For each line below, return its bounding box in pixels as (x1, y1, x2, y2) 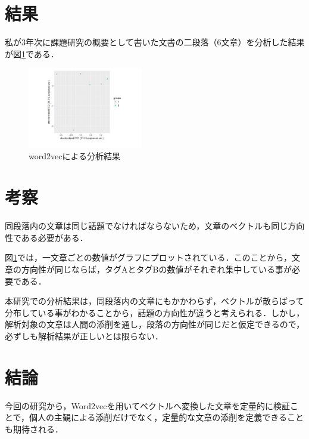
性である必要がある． (5, 231, 88, 243)
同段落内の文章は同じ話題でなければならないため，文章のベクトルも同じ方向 (5, 219, 305, 232)
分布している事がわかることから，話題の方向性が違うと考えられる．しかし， (5, 306, 305, 319)
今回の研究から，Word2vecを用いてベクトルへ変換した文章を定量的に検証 (5, 399, 291, 412)
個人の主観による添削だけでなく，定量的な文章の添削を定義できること (29, 411, 304, 423)
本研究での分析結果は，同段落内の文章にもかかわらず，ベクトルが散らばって (5, 295, 304, 307)
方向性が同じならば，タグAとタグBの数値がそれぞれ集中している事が (21, 262, 292, 275)
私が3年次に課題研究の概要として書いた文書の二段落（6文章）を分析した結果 (5, 36, 305, 48)
